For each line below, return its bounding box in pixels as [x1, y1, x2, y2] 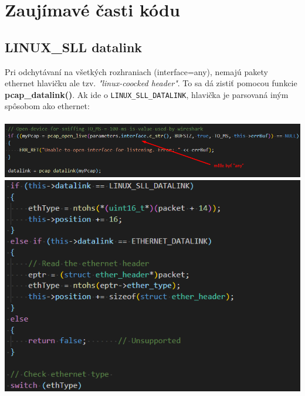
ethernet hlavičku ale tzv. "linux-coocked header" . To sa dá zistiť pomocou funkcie [5, 77, 297, 89]
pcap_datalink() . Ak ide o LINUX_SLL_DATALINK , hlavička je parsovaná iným [5, 88, 289, 100]
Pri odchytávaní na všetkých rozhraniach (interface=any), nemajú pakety [5, 65, 268, 77]
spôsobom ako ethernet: [5, 100, 90, 112]
